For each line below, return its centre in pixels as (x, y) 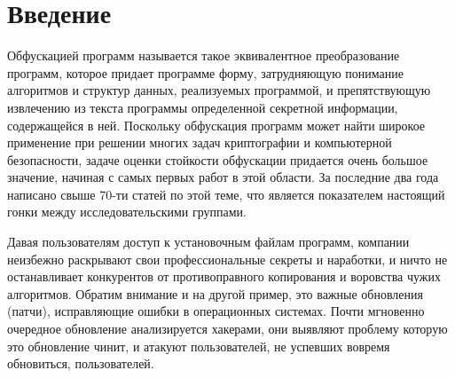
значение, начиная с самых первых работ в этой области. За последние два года (223, 177)
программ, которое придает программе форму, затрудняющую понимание (205, 72)
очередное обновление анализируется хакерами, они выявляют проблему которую (227, 329)
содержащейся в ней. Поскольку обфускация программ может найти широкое (216, 125)
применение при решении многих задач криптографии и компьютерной (200, 142)
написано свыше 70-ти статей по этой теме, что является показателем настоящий (226, 194)
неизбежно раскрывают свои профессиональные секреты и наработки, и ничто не (227, 259)
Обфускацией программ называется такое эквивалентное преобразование (204, 55)
